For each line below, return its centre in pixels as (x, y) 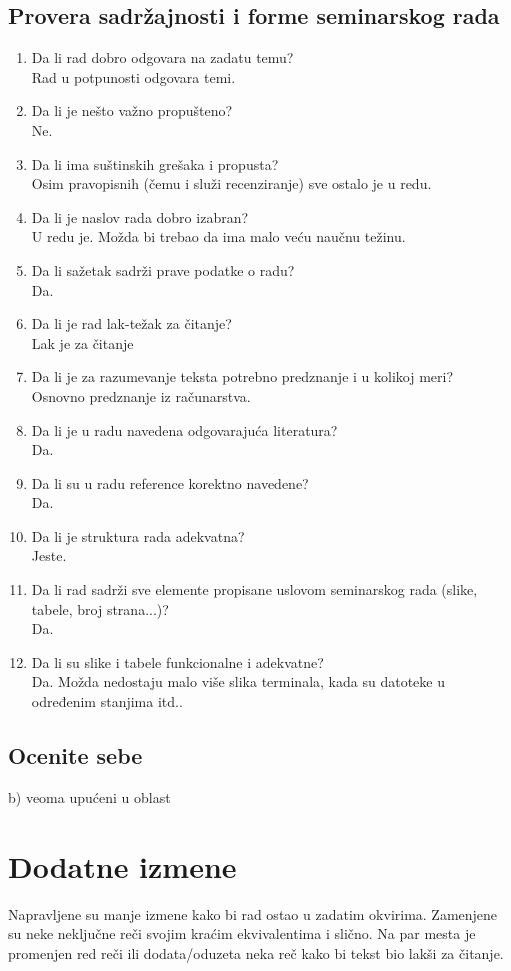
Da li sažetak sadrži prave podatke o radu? (163, 269)
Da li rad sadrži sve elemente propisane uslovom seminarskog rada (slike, (254, 589)
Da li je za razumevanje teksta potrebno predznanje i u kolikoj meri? (242, 376)
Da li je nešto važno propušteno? (132, 110)
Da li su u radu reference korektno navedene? (170, 482)
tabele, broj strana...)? (100, 608)
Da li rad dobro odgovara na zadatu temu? (162, 57)
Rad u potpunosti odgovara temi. (133, 76)
